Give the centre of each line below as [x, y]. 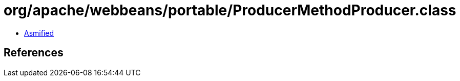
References [34, 53]
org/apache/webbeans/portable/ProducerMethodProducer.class [230, 10]
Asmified [39, 33]
